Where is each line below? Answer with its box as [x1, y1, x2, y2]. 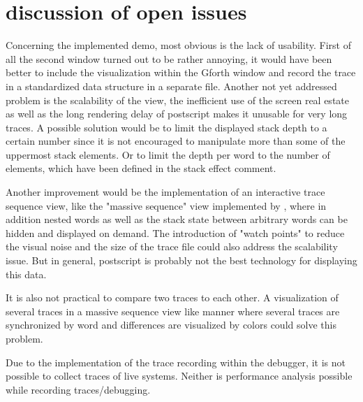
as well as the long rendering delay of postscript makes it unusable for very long [6, 106, 348, 121]
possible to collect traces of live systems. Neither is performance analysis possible [6, 368, 353, 383]
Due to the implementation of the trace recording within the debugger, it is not [6, 354, 346, 369]
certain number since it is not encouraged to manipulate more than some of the [6, 134, 346, 148]
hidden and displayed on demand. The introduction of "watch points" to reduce [6, 225, 345, 240]
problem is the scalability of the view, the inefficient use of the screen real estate [6, 92, 349, 107]
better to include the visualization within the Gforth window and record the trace [6, 65, 356, 80]
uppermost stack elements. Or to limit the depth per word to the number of [6, 147, 330, 161]
